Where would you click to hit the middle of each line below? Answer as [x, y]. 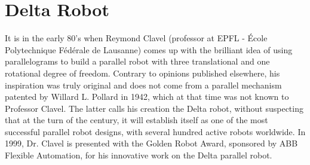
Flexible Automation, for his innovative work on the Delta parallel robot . [139, 155]
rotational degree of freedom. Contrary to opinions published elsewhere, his [142, 73]
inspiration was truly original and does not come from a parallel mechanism [143, 85]
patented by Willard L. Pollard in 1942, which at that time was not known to [147, 97]
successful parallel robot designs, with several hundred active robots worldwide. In [155, 131]
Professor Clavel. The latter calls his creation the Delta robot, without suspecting [154, 108]
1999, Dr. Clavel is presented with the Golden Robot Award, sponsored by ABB [151, 143]
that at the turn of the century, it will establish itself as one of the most [136, 120]
